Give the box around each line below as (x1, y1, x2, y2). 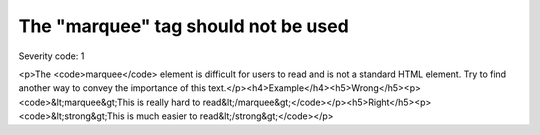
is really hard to (136, 96, 201, 108)
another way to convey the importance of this (18, 82, 207, 94)
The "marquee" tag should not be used (18, 15, 349, 37)
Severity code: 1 (18, 50, 85, 62)
